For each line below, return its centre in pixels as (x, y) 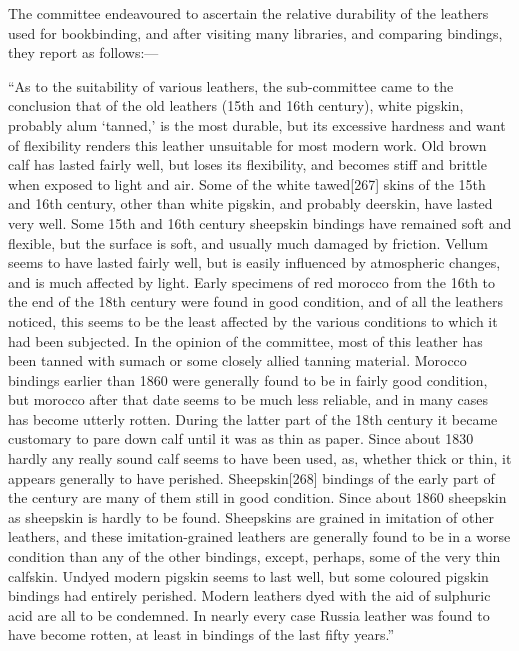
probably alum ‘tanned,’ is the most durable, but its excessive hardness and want (257, 124)
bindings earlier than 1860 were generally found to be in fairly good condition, (248, 379)
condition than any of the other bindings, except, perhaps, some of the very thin (254, 556)
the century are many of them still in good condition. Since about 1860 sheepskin (257, 497)
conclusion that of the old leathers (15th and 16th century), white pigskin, (236, 105)
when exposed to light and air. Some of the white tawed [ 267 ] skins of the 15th (247, 183)
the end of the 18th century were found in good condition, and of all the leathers (255, 301)
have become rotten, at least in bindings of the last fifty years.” (201, 634)
